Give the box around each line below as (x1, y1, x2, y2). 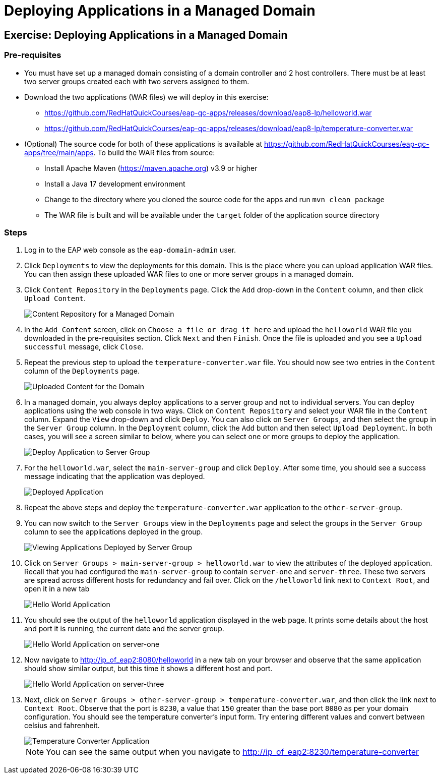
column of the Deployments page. (24, 367, 140, 376)
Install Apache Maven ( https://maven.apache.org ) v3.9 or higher (44, 163, 258, 172)
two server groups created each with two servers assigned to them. (24, 77, 249, 86)
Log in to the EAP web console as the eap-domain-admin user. (24, 246, 236, 255)
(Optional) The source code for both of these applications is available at (24, 139, 263, 148)
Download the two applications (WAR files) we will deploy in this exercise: (24, 92, 269, 101)
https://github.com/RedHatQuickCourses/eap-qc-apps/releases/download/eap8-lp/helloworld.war (44, 108, 372, 117)
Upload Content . (24, 294, 86, 303)
